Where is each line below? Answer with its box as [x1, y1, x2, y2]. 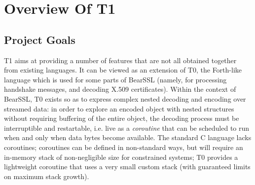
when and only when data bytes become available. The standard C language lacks [4, 132, 252, 143]
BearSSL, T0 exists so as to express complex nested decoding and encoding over [4, 93, 246, 104]
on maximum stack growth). [4, 171, 89, 181]
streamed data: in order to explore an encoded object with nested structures [4, 103, 234, 113]
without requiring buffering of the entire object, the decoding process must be [4, 113, 239, 123]
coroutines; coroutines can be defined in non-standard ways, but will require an [4, 142, 243, 152]
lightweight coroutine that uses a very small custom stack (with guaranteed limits [4, 161, 251, 172]
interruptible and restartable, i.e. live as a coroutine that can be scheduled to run [4, 122, 250, 133]
